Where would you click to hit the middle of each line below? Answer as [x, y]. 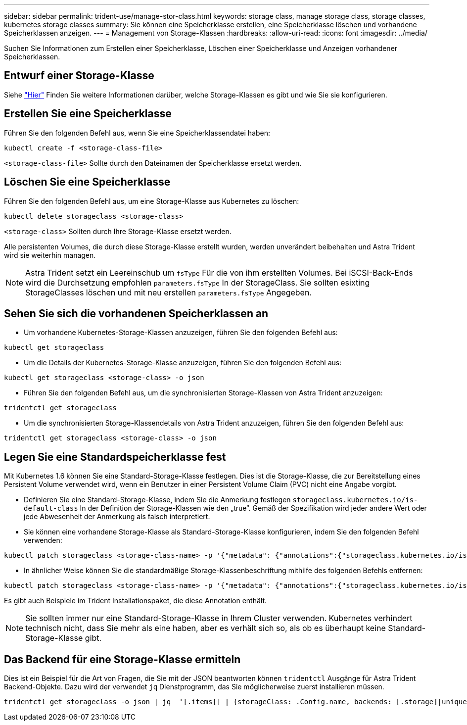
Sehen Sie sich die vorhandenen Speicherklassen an [136, 313]
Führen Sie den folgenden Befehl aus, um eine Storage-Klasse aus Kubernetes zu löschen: [152, 201]
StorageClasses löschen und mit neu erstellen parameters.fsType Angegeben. [168, 292]
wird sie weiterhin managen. [50, 255]
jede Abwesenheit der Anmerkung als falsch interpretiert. [117, 517]
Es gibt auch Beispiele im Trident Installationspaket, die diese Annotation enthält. [136, 601]
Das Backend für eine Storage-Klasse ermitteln [122, 659]
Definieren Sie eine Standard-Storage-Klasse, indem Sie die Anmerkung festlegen [157, 500]
